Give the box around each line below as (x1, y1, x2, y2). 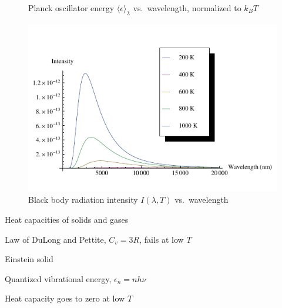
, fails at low (139, 233, 184, 245)
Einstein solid (5, 253, 53, 265)
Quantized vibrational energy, (5, 272, 112, 284)
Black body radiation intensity (28, 193, 138, 206)
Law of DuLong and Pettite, (5, 233, 106, 245)
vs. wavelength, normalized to (133, 2, 241, 14)
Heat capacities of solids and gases (5, 213, 129, 226)
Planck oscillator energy (28, 2, 115, 14)
